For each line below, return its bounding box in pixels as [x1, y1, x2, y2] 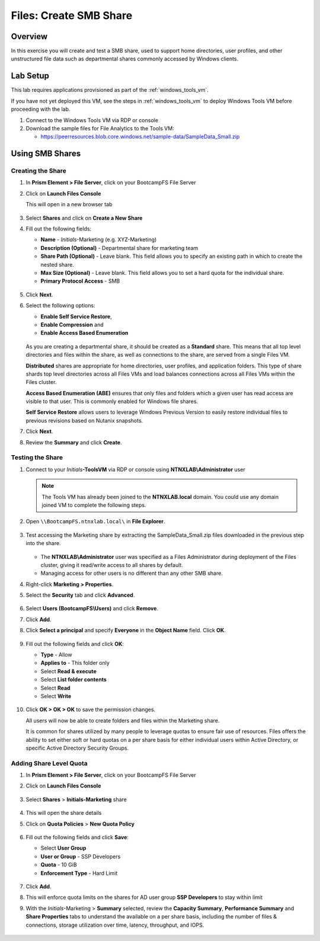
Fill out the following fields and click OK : [25, 640, 124, 647]
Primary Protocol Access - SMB [40, 277, 120, 284]
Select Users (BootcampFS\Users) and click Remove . [25, 605, 159, 612]
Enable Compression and [40, 321, 104, 328]
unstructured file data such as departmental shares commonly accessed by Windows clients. [11, 55, 239, 62]
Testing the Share [11, 453, 63, 462]
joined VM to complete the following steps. [41, 501, 146, 508]
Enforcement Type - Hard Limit [40, 869, 118, 876]
